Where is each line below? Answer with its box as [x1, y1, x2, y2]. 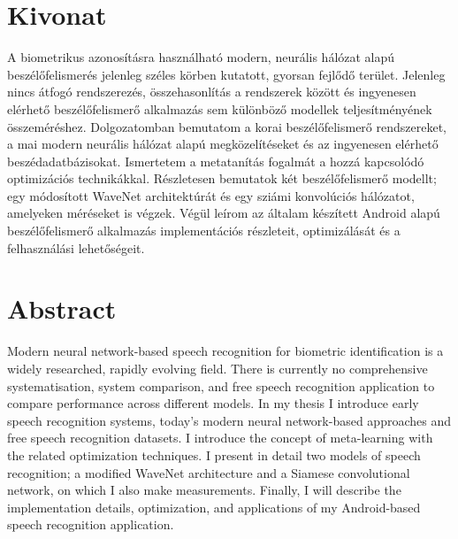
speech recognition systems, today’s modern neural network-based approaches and [7, 411, 451, 429]
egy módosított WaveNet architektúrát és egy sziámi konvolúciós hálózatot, [7, 186, 415, 204]
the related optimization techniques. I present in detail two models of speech [7, 445, 421, 464]
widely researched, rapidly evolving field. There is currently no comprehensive [7, 358, 428, 377]
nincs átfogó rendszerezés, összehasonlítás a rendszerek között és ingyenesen [7, 82, 416, 101]
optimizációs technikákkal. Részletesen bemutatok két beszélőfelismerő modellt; [7, 169, 437, 188]
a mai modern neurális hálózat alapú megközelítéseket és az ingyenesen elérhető [7, 135, 439, 153]
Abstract [7, 290, 117, 327]
